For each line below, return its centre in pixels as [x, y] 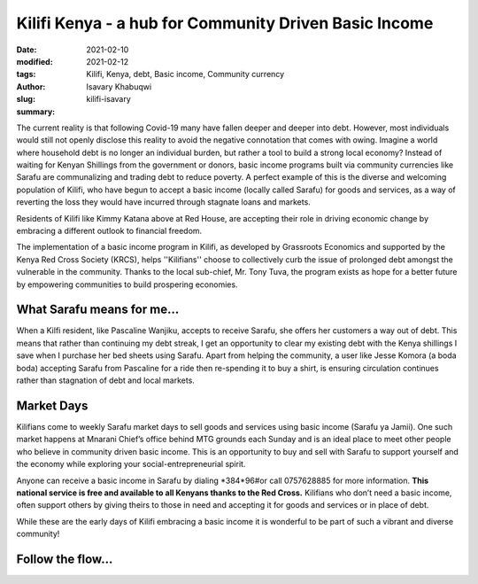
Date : [27, 50]
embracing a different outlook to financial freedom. [109, 231]
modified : [35, 61]
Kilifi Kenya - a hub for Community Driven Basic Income [225, 23]
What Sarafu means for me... [98, 310]
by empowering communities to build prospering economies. [127, 284]
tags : [26, 74]
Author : [31, 86]
